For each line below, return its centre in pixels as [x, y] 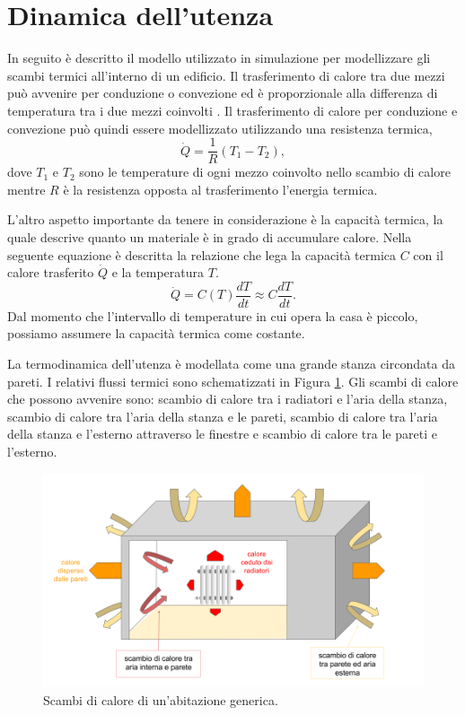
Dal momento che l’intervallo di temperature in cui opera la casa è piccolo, [213, 315]
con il [428, 254]
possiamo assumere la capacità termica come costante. [156, 333]
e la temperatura [158, 272]
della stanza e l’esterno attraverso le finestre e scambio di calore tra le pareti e [222, 434]
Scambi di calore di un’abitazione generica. [161, 699]
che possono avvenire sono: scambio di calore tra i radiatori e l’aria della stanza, [228, 399]
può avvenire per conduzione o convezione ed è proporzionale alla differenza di [223, 93]
